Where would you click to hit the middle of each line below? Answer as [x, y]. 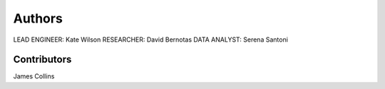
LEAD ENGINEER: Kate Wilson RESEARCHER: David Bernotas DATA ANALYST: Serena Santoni [151, 40]
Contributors [42, 60]
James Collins [34, 76]
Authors [38, 18]
